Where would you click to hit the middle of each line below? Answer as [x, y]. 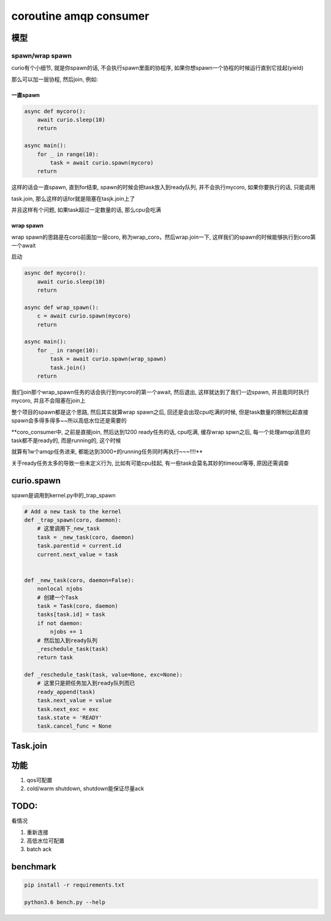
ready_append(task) [67, 692]
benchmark [34, 867]
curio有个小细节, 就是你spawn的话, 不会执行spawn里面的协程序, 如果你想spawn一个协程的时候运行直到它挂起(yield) [158, 68]
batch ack [39, 849]
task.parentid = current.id [79, 546]
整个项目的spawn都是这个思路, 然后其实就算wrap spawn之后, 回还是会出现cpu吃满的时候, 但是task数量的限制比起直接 [160, 412]
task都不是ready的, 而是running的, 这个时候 [66, 440]
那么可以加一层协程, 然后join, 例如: [55, 79]
